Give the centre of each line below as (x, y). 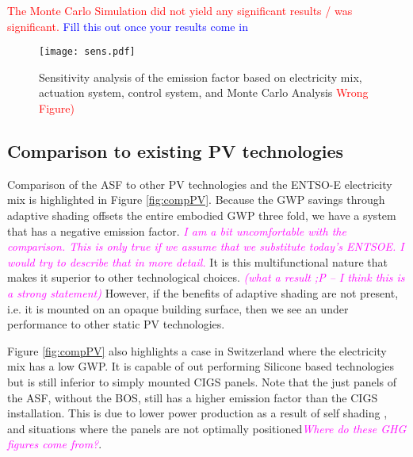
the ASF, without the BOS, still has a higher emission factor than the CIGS (193, 397)
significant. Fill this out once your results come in (128, 26)
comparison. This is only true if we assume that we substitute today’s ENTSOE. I (206, 246)
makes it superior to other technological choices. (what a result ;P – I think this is (206, 277)
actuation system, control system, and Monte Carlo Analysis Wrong (204, 92)
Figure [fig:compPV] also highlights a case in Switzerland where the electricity (197, 350)
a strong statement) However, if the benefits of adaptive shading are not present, (203, 292)
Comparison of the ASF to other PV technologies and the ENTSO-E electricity (200, 184)
